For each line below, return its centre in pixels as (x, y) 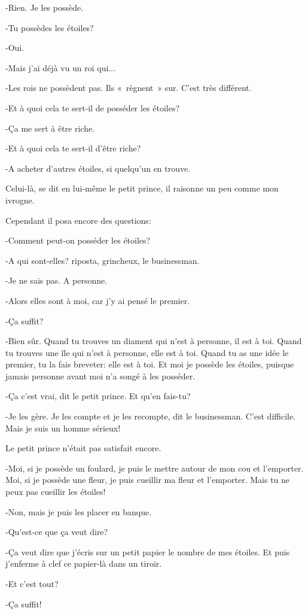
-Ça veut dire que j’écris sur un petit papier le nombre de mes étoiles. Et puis (148, 551)
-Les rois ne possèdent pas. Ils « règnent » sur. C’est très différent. (129, 88)
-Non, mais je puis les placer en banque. (79, 511)
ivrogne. (20, 200)
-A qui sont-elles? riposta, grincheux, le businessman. (103, 260)
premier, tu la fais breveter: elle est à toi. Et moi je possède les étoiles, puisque (150, 364)
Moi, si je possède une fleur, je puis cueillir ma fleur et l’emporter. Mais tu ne (148, 480)
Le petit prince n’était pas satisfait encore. (83, 448)
